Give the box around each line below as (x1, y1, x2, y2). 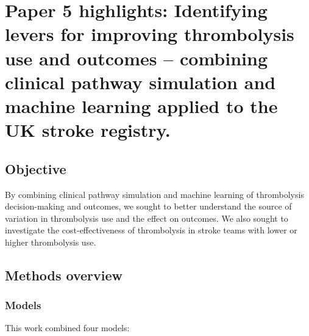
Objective (5, 159, 66, 178)
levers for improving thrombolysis (5, 21, 294, 46)
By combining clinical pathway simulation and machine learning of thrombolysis (5, 188, 304, 200)
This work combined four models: (5, 321, 130, 334)
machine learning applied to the (5, 93, 278, 118)
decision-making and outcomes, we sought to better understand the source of (5, 200, 292, 213)
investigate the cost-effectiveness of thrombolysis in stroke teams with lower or (5, 224, 297, 236)
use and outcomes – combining (5, 45, 268, 70)
